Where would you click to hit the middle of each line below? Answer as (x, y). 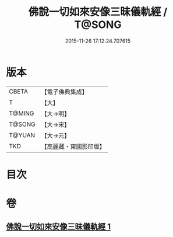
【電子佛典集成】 (65, 92)
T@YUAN (22, 135)
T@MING (22, 113)
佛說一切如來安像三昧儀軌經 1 (59, 227)
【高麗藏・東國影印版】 (73, 147)
